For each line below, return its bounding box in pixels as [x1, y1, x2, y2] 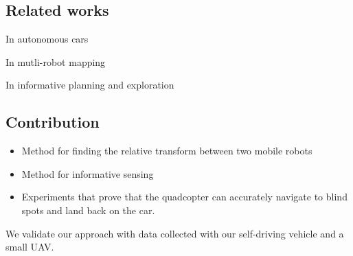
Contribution [5, 111, 100, 132]
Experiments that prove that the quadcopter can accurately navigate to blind [21, 189, 348, 204]
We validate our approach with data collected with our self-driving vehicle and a [5, 226, 344, 240]
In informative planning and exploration [5, 78, 174, 92]
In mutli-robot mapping [5, 54, 106, 69]
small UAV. [5, 240, 54, 254]
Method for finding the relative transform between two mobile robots [21, 143, 312, 158]
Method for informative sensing [21, 166, 154, 181]
